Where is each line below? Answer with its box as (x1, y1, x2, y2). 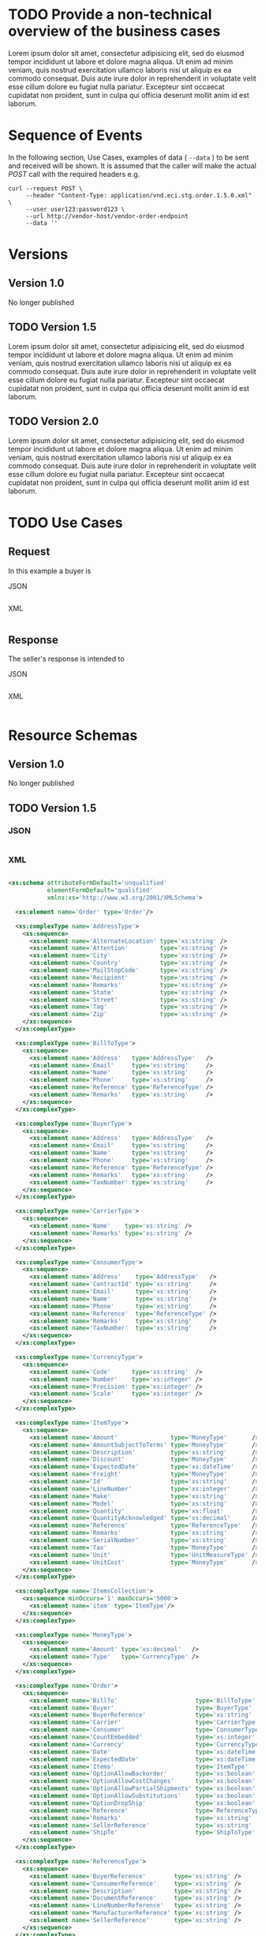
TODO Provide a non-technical (8, 6, 212, 24)
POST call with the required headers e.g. (8, 169, 140, 178)
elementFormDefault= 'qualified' (47, 887, 154, 895)
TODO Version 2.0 (8, 415, 99, 428)
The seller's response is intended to (8, 654, 125, 664)
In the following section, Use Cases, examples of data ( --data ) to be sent (8, 152, 250, 162)
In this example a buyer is (8, 566, 91, 576)
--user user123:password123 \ (25, 205, 125, 213)
